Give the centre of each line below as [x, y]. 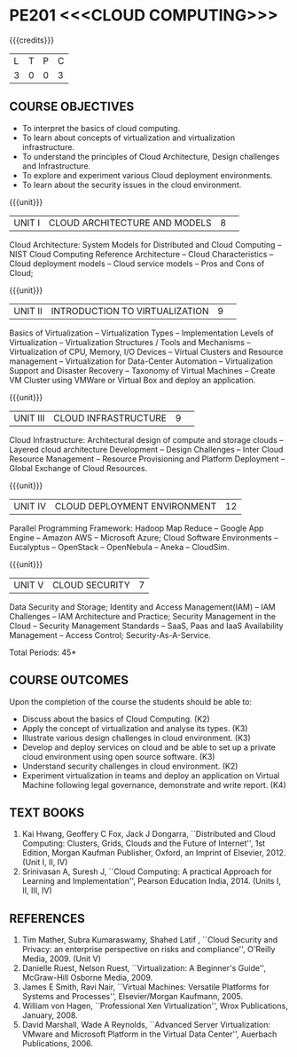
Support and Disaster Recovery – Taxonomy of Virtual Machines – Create [142, 370]
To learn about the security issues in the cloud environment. [132, 185]
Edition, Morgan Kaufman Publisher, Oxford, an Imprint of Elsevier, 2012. [154, 853]
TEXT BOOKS [47, 812]
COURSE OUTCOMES [69, 680]
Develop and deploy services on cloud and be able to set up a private [149, 747]
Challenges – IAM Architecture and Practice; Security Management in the [143, 616]
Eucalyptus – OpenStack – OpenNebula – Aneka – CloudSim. [119, 547]
